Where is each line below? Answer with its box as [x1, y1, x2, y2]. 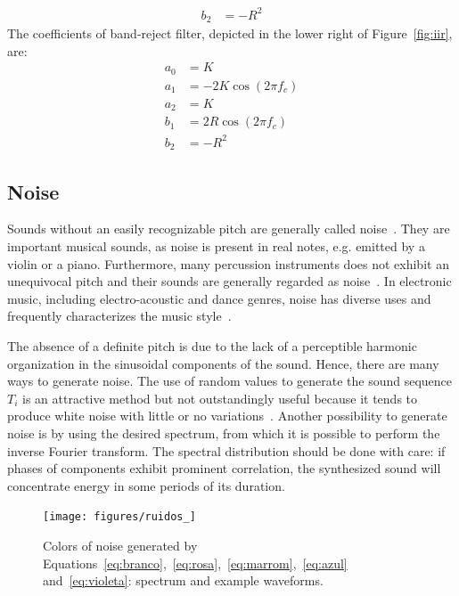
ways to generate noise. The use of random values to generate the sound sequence [7, 371, 453, 390]
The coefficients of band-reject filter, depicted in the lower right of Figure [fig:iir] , [7, 23, 453, 42]
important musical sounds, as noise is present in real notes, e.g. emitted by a [7, 236, 425, 255]
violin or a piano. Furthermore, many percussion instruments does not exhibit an [7, 254, 449, 273]
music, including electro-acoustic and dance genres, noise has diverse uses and [7, 289, 431, 307]
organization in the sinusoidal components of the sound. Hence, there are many [7, 354, 439, 372]
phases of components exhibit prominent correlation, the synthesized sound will [7, 459, 441, 478]
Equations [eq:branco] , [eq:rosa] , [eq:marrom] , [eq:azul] [43, 553, 348, 572]
